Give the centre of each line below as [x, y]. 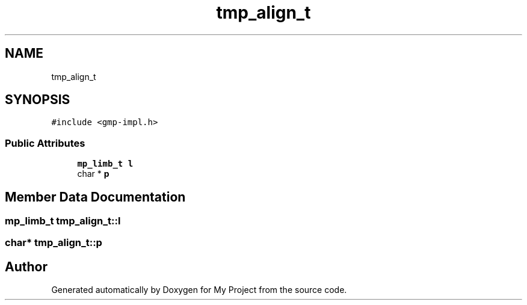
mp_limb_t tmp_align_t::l [63, 221]
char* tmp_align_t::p [54, 243]
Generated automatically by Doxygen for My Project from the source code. [199, 290]
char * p [93, 174]
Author [26, 266]
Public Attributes [45, 143]
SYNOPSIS [38, 100]
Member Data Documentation [95, 197]
